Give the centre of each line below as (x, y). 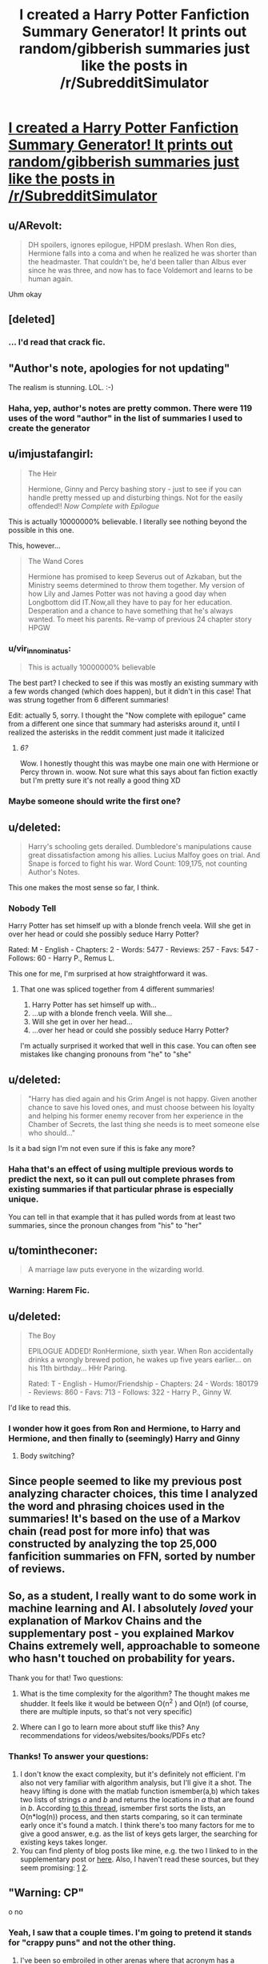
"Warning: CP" (46, 1892)
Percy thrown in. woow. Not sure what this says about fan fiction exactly (139, 772)
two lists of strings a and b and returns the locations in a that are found (137, 1799)
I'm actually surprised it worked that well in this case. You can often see (138, 1046)
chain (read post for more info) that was (109, 1531)
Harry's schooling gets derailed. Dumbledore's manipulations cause (140, 847)
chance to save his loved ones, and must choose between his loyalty (141, 1108)
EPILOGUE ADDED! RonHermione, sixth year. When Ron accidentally (140, 1351)
